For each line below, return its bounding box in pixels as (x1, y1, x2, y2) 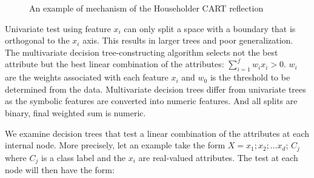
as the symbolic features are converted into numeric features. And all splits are (5, 94, 298, 107)
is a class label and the (41, 151, 126, 163)
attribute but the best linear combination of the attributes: (5, 58, 224, 70)
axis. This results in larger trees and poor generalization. (82, 34, 293, 47)
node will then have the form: (5, 163, 115, 176)
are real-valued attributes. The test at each (138, 151, 298, 163)
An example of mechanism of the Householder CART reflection (29, 2, 264, 14)
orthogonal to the (5, 34, 70, 47)
